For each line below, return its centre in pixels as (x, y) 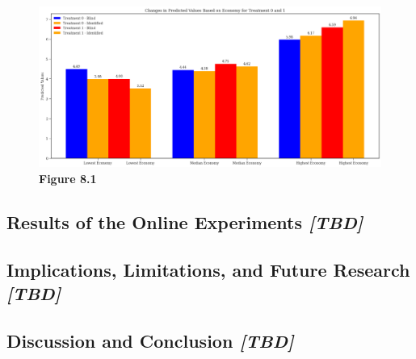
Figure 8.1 (68, 178)
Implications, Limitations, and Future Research (208, 269)
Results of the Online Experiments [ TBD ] (185, 221)
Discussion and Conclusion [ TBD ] (150, 340)
